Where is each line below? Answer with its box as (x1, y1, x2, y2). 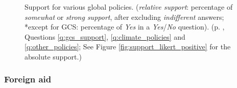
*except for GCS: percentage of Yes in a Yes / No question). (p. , (25, 21, 225, 32)
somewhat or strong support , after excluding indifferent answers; (25, 11, 224, 22)
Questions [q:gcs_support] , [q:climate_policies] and (25, 31, 185, 42)
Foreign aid (4, 73, 52, 85)
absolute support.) (25, 51, 82, 62)
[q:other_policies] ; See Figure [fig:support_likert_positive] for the (25, 41, 231, 52)
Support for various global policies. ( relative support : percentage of (25, 2, 233, 12)
